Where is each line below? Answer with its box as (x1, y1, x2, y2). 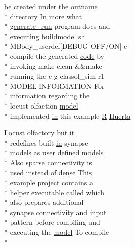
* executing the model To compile (4, 227, 109, 237)
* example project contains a (4, 177, 93, 188)
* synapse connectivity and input (4, 206, 107, 217)
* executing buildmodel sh (4, 30, 85, 41)
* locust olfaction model (4, 100, 78, 111)
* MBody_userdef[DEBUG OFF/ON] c (4, 41, 127, 51)
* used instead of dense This (4, 167, 92, 178)
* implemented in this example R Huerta (4, 110, 131, 121)
